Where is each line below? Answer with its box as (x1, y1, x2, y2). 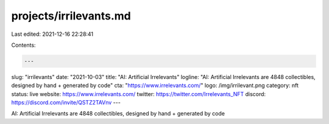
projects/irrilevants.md (11, 9, 131, 22)
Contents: (11, 41, 36, 49)
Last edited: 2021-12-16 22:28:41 (11, 30, 94, 38)
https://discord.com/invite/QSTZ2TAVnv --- (11, 99, 121, 106)
